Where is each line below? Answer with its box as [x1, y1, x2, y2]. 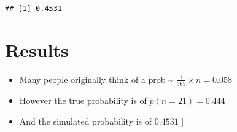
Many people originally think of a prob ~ [19, 72, 173, 85]
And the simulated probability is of [19, 114, 152, 127]
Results [5, 37, 69, 62]
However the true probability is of [19, 94, 147, 107]
